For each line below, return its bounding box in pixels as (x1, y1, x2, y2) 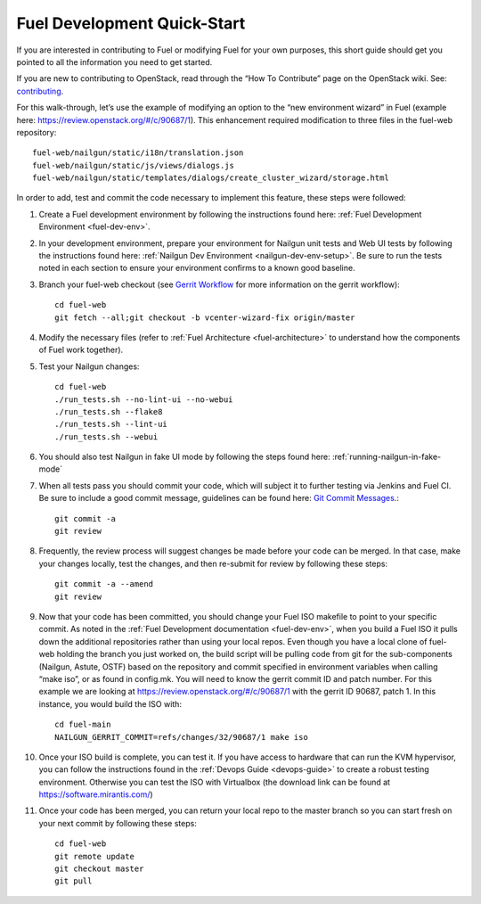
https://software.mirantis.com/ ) (38, 789, 153, 800)
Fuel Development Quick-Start (16, 13, 246, 33)
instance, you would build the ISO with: (38, 698, 183, 709)
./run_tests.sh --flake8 (54, 407, 163, 416)
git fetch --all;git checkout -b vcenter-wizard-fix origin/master (54, 312, 355, 323)
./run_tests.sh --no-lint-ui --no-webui (54, 394, 233, 405)
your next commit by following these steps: (38, 818, 198, 828)
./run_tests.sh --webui (54, 431, 159, 441)
